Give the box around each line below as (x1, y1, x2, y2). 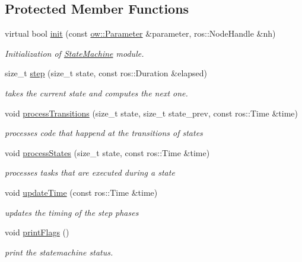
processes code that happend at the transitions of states (5, 127, 203, 139)
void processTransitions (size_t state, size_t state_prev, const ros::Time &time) (5, 106, 298, 119)
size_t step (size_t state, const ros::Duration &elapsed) (5, 67, 208, 79)
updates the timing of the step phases (5, 206, 139, 218)
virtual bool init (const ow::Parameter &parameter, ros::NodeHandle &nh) (5, 27, 276, 40)
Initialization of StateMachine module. (5, 47, 144, 59)
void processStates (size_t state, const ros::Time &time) (5, 146, 210, 159)
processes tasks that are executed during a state (5, 166, 175, 179)
